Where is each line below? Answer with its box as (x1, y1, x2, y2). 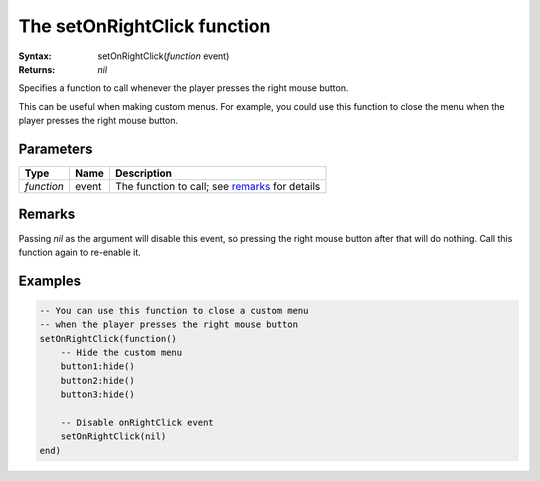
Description (115, 166, 172, 180)
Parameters (18, 140, 93, 157)
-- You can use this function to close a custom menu (39, 305, 309, 316)
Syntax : (18, 50, 52, 62)
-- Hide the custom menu (60, 347, 183, 359)
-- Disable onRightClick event (60, 417, 214, 429)
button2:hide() (60, 375, 135, 386)
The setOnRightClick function (18, 15, 271, 37)
